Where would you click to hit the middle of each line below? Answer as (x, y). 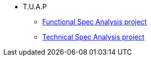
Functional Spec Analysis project (95, 22)
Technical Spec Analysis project (93, 37)
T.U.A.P (35, 7)
